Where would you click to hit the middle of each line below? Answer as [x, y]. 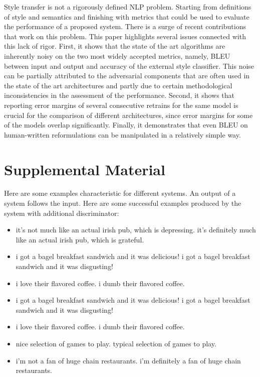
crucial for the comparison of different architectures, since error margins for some [128, 115]
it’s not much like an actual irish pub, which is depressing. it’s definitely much [136, 230]
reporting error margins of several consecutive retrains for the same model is [121, 105]
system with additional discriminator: [62, 213]
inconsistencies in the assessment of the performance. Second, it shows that [119, 95]
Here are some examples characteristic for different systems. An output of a [120, 193]
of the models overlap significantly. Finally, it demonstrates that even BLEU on [126, 125]
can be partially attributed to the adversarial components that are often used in [127, 76]
